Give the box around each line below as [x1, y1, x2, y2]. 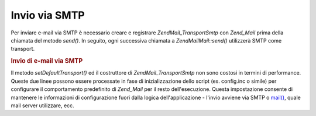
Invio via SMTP [11, 9, 85, 22]
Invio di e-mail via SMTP [11, 57, 83, 65]
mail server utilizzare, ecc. [11, 102, 74, 109]
